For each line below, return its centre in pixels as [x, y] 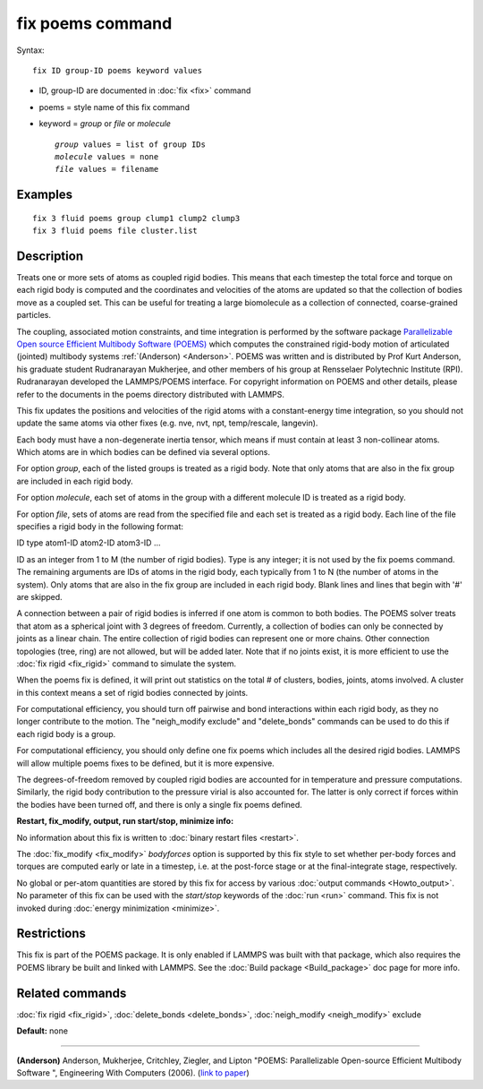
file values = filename [107, 169]
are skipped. [39, 596]
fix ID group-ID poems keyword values [118, 70]
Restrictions [51, 934]
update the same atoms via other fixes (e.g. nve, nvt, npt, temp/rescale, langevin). [167, 423]
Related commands [72, 993]
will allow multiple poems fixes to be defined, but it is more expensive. [145, 763]
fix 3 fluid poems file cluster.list [115, 231]
